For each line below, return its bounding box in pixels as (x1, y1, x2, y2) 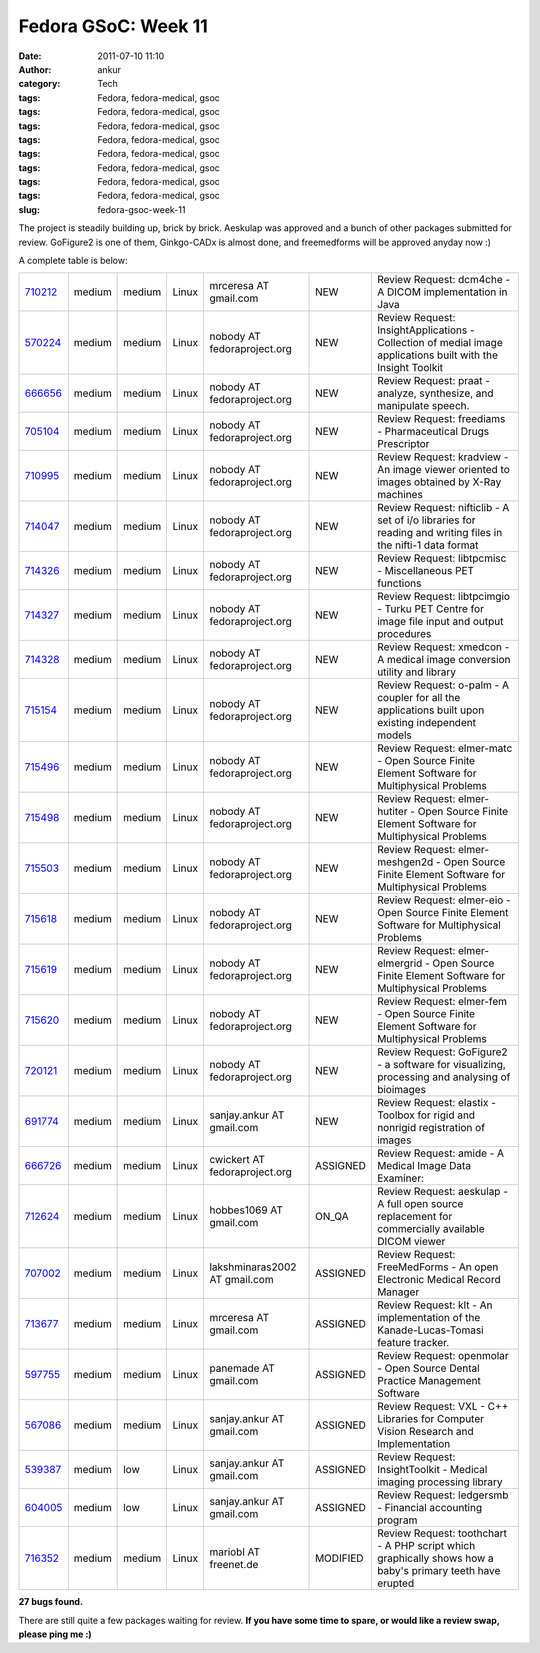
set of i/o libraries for (376, 513, 476, 527)
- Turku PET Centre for (376, 602, 485, 616)
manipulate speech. (376, 399, 470, 413)
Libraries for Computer (376, 1412, 485, 1426)
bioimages (376, 1083, 427, 1097)
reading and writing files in (376, 526, 503, 540)
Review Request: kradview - (376, 450, 509, 464)
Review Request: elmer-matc (376, 741, 513, 755)
